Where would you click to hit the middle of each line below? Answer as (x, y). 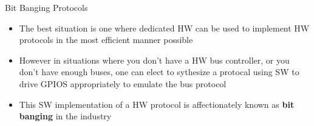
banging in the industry (65, 116)
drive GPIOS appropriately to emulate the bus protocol (123, 83)
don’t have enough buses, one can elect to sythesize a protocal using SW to (159, 72)
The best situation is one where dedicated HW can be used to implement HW (164, 28)
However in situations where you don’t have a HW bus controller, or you (154, 60)
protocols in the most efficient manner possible (106, 40)
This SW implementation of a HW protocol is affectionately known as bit (157, 104)
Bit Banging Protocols (46, 7)
